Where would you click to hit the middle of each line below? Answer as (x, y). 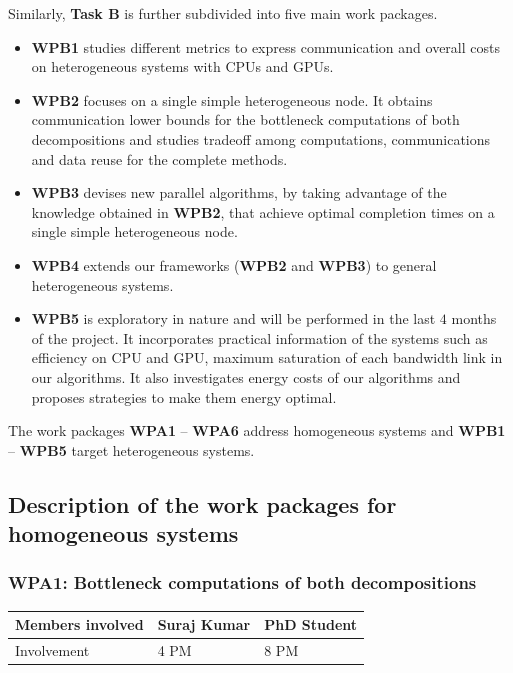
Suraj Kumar (204, 624)
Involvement (52, 650)
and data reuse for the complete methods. (159, 158)
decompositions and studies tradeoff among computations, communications (261, 138)
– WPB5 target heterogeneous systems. (131, 449)
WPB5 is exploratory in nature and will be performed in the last (233, 318)
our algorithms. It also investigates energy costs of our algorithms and (246, 376)
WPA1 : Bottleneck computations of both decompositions (242, 582)
